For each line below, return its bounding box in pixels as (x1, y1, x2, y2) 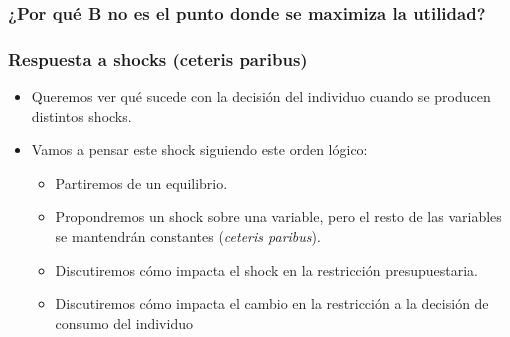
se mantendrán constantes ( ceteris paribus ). (55, 226, 321, 247)
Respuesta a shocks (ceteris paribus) (8, 46, 308, 71)
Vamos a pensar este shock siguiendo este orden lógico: (31, 139, 368, 160)
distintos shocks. (31, 105, 132, 126)
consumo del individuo (55, 312, 193, 333)
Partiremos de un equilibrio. (55, 172, 228, 193)
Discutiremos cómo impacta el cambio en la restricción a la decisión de (55, 293, 489, 314)
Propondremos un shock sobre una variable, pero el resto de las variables (55, 206, 502, 227)
